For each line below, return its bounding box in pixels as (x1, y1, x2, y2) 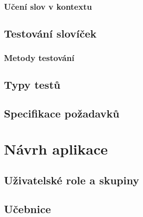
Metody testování (4, 51, 74, 63)
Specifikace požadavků (4, 105, 119, 120)
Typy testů (4, 77, 61, 92)
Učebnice (4, 201, 51, 216)
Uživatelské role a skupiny (4, 172, 139, 187)
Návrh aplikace (4, 139, 108, 159)
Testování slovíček (4, 26, 97, 41)
